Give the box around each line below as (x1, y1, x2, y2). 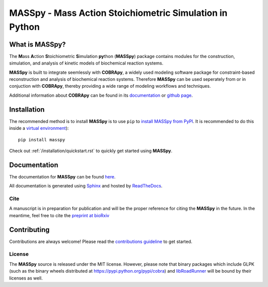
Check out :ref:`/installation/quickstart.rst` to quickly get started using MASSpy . (9, 148, 173, 154)
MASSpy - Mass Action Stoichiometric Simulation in (9, 7, 228, 18)
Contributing (9, 226, 50, 234)
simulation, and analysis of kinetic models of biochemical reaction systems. (9, 60, 164, 66)
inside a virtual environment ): (9, 125, 69, 131)
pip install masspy (18, 137, 66, 142)
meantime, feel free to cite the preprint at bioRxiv (9, 212, 110, 218)
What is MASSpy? (9, 40, 66, 49)
